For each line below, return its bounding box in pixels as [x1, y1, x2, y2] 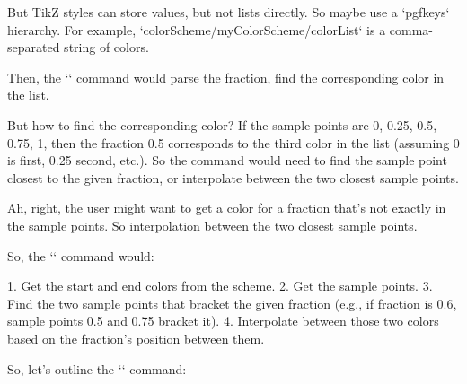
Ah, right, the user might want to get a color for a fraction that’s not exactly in [7, 198, 446, 217]
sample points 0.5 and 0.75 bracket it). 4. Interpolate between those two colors [7, 311, 439, 330]
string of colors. [64, 38, 149, 57]
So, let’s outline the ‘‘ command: [7, 359, 187, 378]
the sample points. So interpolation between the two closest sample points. [7, 215, 418, 234]
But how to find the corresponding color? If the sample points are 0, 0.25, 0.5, [7, 115, 437, 134]
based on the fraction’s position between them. [7, 328, 265, 347]
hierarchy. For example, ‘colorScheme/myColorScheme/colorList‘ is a [7, 20, 386, 39]
